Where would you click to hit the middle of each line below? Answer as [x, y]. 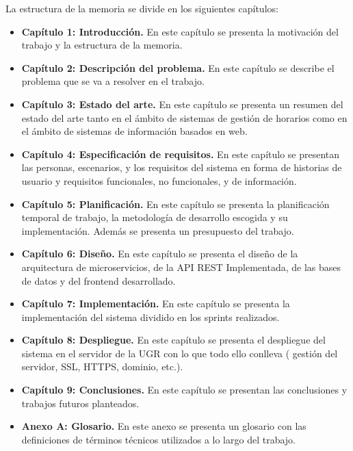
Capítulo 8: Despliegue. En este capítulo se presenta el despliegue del [173, 340]
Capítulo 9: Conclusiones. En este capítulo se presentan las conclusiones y [184, 390]
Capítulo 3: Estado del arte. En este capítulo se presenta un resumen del [182, 104]
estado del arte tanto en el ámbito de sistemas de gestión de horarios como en [184, 117]
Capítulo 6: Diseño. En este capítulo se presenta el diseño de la [160, 254]
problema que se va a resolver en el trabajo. [113, 81]
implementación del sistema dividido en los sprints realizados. [151, 317]
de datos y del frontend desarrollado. [99, 280]
